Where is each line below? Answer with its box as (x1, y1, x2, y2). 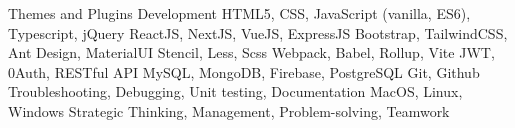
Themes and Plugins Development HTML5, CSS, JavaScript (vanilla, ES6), (8, 3, 471, 23)
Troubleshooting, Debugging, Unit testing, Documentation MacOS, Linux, (8, 81, 463, 102)
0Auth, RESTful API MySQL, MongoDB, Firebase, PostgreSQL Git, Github (8, 61, 480, 82)
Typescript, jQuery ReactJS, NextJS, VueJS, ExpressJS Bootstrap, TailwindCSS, (8, 22, 508, 43)
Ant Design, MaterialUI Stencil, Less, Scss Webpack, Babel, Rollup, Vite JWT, (8, 42, 495, 63)
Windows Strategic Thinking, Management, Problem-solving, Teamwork (8, 100, 450, 121)
